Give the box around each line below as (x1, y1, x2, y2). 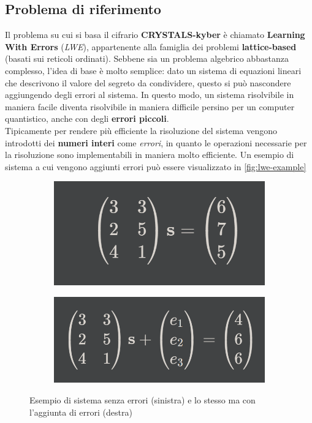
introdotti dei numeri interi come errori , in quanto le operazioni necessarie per (5, 136, 307, 149)
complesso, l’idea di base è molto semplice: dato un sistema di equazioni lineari (5, 64, 302, 77)
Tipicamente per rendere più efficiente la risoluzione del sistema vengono (5, 124, 278, 137)
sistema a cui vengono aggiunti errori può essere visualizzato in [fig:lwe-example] (5, 160, 306, 173)
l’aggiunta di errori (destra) (29, 405, 132, 418)
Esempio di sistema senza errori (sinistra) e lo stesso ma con (29, 394, 256, 406)
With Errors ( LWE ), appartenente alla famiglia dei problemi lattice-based (5, 40, 297, 53)
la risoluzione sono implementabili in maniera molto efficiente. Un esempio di (5, 148, 294, 161)
